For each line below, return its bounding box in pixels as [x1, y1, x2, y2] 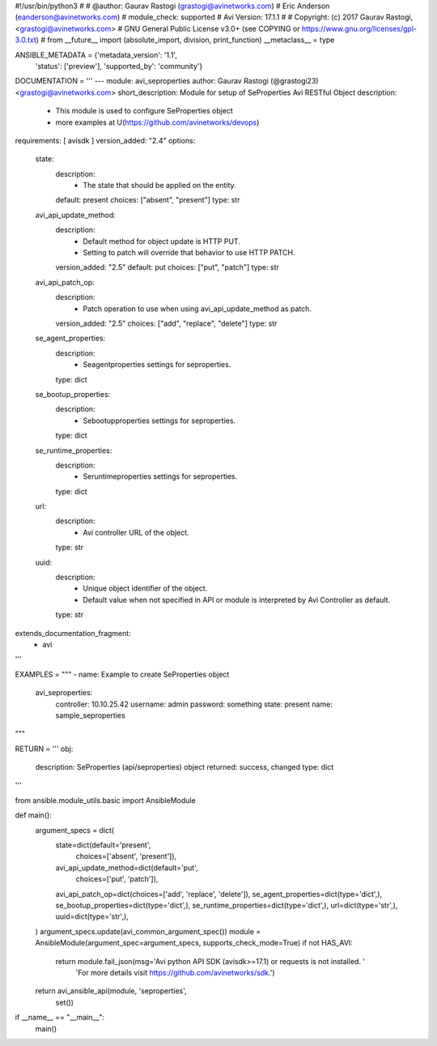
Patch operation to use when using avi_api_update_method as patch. [83, 304, 312, 314]
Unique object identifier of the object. [83, 583, 208, 593]
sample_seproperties [55, 710, 125, 720]
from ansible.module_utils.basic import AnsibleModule [15, 795, 196, 805]
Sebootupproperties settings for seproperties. [83, 416, 236, 425]
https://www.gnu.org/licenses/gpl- [301, 23, 417, 33]
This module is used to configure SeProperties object [55, 106, 234, 116]
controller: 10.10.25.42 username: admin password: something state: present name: [55, 699, 333, 709]
